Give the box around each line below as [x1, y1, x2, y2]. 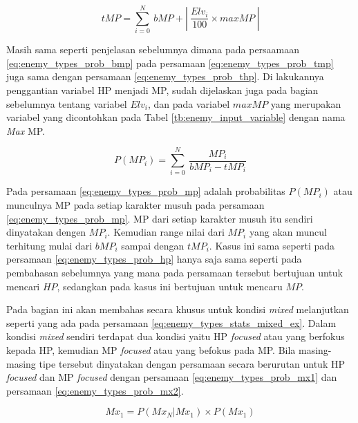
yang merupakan [270, 96, 341, 111]
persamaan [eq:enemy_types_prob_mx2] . [6, 383, 184, 397]
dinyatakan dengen [6, 225, 86, 239]
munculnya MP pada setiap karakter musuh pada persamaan [6, 198, 265, 211]
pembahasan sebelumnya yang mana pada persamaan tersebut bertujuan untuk [6, 265, 343, 279]
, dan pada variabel [147, 96, 230, 111]
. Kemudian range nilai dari [107, 225, 225, 239]
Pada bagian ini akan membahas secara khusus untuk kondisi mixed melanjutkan [6, 302, 349, 317]
